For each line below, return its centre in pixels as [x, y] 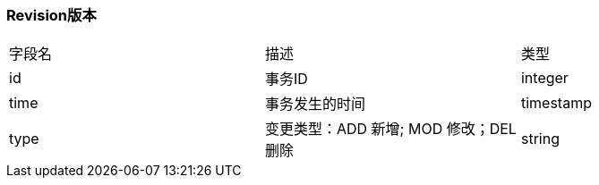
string [540, 139]
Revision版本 [51, 15]
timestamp [556, 103]
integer [544, 78]
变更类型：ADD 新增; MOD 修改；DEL [390, 129]
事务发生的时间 [315, 104]
